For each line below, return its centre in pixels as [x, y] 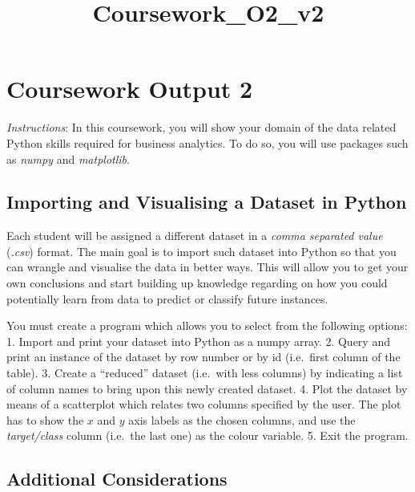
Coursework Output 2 [130, 89]
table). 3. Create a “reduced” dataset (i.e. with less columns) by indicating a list [205, 373]
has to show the [45, 419]
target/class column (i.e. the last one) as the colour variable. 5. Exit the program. [207, 435]
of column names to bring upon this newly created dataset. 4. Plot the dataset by [207, 388]
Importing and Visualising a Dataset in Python [207, 202]
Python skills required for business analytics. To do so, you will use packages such [207, 142]
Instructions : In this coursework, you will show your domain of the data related [201, 127]
